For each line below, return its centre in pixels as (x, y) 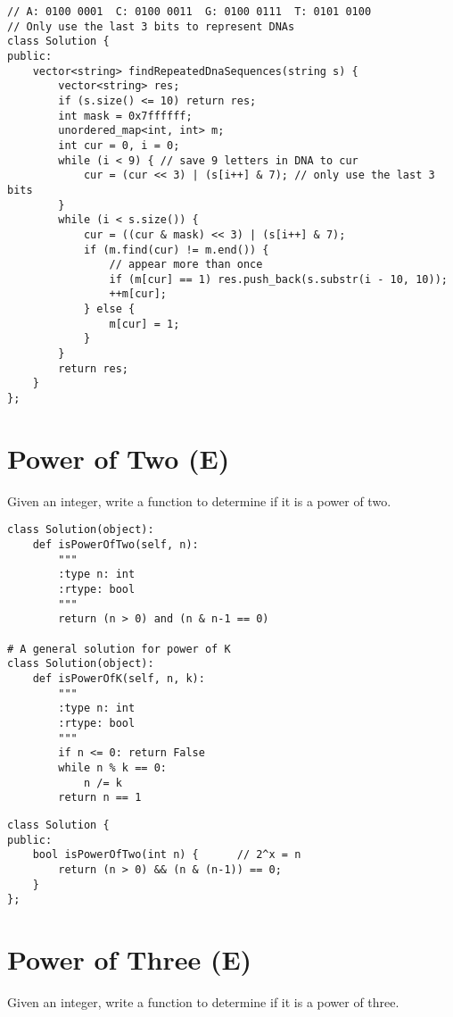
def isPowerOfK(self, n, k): (119, 679)
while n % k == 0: (112, 767)
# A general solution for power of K (119, 649)
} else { (109, 309)
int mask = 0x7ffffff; (125, 116)
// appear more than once (186, 265)
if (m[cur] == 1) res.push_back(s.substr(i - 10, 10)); (278, 279)
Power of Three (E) (130, 959)
